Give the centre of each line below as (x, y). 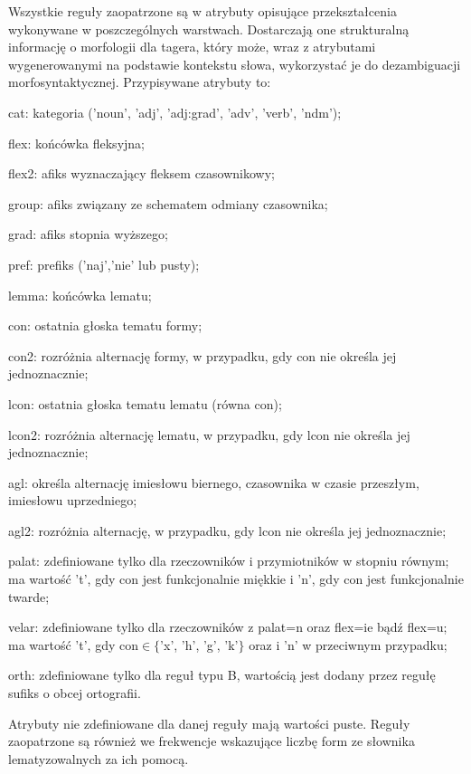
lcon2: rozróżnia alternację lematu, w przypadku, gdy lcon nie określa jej (209, 434)
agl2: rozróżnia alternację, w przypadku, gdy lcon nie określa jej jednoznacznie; (227, 530)
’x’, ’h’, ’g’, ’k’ (199, 644)
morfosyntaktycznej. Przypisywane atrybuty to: (140, 82)
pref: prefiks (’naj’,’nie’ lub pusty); (104, 264)
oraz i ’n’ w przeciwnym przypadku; (348, 644)
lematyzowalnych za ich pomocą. (99, 758)
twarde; (29, 596)
